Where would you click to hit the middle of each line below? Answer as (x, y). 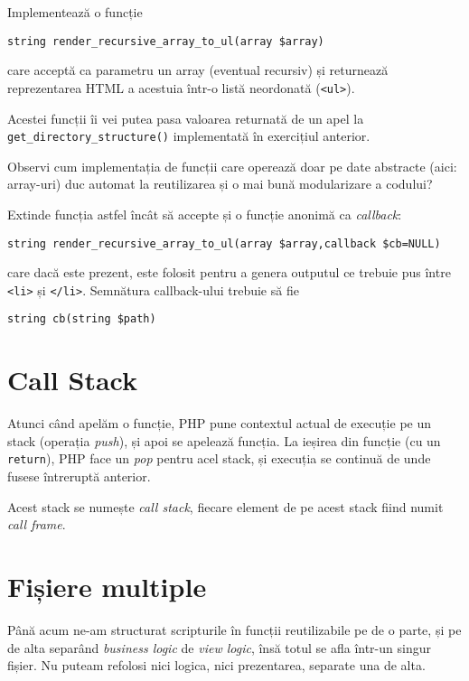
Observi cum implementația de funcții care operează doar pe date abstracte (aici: (232, 166)
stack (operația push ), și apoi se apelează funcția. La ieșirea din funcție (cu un (224, 440)
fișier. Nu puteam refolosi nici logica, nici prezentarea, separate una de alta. (216, 665)
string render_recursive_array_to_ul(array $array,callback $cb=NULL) (224, 243)
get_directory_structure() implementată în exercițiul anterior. (189, 136)
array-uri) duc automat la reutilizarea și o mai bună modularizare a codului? (220, 184)
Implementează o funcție (75, 12)
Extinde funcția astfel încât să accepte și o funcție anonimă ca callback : (205, 214)
